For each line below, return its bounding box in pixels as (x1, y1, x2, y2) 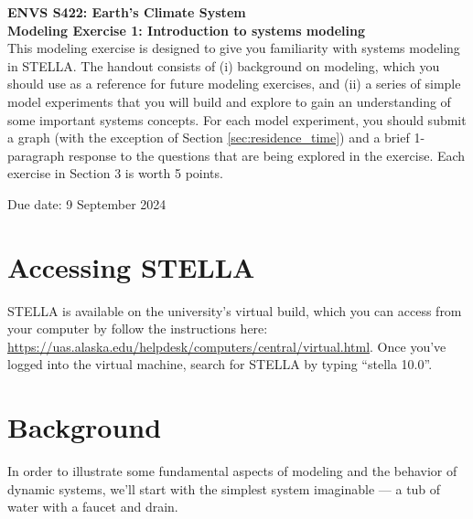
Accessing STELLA (7, 248, 255, 285)
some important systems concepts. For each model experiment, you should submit (7, 110, 467, 129)
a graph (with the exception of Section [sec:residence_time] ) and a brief (7, 128, 410, 147)
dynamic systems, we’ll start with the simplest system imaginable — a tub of (7, 479, 441, 498)
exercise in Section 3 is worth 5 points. (7, 164, 223, 183)
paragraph (7, 145, 65, 164)
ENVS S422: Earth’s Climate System (7, 3, 246, 21)
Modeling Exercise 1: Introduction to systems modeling (7, 20, 366, 39)
